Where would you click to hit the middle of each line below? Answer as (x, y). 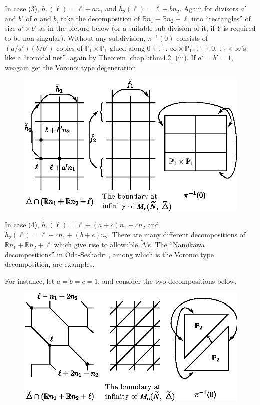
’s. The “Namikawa (175, 244)
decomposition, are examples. (50, 264)
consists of (192, 38)
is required (240, 28)
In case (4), (22, 224)
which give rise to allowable (96, 244)
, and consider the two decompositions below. (167, 281)
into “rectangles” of (221, 18)
